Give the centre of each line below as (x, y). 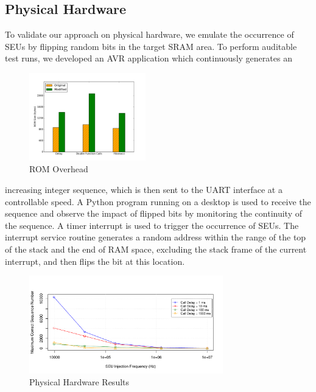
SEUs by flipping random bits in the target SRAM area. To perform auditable (151, 46)
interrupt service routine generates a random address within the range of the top (156, 237)
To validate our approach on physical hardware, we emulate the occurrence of (149, 34)
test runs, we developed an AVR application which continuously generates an (149, 58)
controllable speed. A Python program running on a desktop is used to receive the (158, 201)
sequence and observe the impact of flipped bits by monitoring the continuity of (153, 213)
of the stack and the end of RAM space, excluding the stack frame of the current (156, 249)
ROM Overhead (59, 169)
